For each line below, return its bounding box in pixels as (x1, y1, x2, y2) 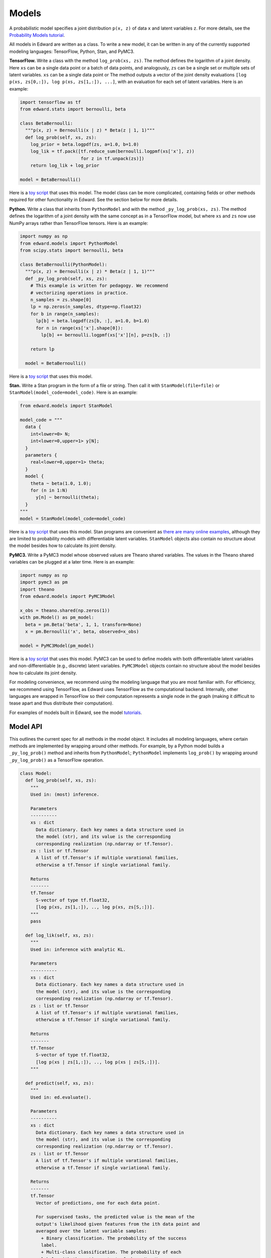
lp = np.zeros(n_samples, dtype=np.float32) (30, 304, 142, 309)
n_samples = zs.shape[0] (30, 297, 92, 302)
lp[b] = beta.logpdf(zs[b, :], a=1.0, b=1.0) (36, 318, 150, 324)
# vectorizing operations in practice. (30, 290, 129, 295)
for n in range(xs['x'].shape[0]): (36, 325, 123, 331)
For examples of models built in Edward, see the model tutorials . (9, 710, 143, 716)
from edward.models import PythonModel (20, 241, 118, 246)
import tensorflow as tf (20, 99, 81, 105)
